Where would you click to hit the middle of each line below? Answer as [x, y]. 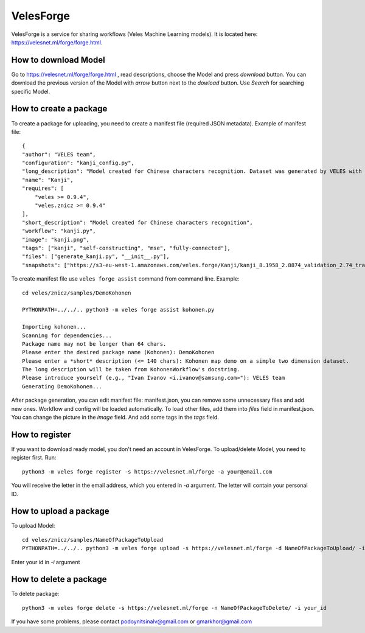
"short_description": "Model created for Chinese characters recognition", [137, 222]
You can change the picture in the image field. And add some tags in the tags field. [115, 418]
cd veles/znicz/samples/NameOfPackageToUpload [93, 540]
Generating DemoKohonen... [62, 386]
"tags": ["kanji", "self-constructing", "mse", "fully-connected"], [126, 248]
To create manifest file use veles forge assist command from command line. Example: [125, 279]
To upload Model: [33, 526]
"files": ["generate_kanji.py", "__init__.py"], [96, 257]
